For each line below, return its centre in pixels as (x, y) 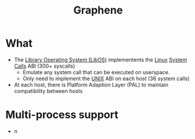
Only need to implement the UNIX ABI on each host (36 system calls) (106, 78)
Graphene (98, 10)
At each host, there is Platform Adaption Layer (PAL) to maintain (91, 85)
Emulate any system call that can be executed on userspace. (96, 72)
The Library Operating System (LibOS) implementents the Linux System (100, 59)
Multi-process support (62, 115)
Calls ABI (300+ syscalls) (45, 66)
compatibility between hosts (48, 91)
